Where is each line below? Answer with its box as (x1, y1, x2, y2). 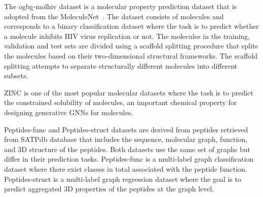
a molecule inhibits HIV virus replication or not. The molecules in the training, (4, 30, 250, 41)
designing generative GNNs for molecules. (4, 107, 133, 117)
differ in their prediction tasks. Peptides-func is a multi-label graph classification (4, 154, 254, 164)
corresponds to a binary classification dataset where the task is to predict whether (4, 21, 259, 31)
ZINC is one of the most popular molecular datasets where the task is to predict (4, 87, 253, 97)
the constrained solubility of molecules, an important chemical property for (4, 97, 237, 108)
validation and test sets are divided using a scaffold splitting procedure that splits (4, 40, 258, 51)
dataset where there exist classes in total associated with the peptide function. (4, 163, 247, 174)
